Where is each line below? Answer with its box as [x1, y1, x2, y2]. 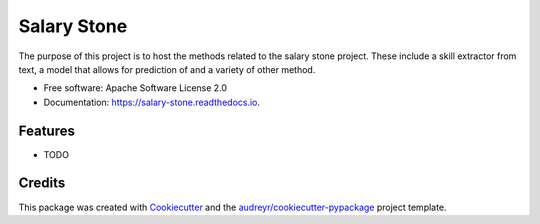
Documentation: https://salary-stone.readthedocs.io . [43, 96, 260, 108]
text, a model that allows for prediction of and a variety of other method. [18, 63, 316, 75]
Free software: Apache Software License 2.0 [43, 82, 228, 94]
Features [18, 122, 75, 139]
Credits [18, 175, 66, 192]
